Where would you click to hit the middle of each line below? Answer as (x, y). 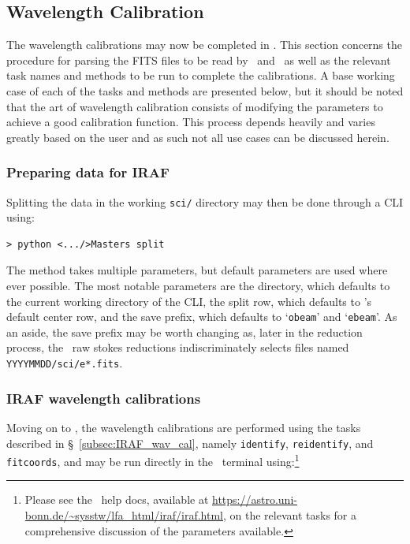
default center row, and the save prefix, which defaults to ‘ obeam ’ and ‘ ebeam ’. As (202, 317)
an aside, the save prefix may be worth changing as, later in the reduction (184, 332)
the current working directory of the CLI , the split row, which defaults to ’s (189, 301)
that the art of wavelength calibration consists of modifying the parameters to (195, 106)
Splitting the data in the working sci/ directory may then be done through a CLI (205, 201)
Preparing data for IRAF (88, 172)
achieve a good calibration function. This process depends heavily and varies (191, 122)
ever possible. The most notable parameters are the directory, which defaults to (198, 286)
